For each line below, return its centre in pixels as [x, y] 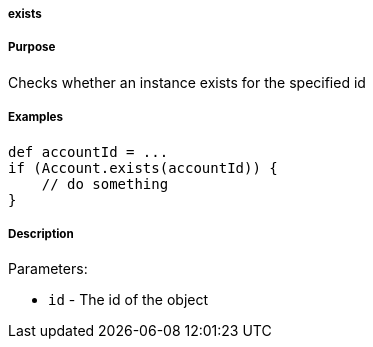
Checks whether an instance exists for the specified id [187, 82]
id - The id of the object [128, 300]
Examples [35, 117]
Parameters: [48, 269]
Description [41, 233]
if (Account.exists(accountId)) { [143, 167]
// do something [105, 183]
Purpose [32, 47]
